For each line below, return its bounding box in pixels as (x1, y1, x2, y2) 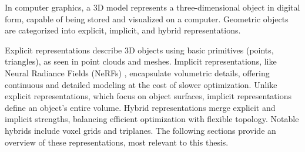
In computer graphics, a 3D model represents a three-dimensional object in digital (5, 1, 300, 13)
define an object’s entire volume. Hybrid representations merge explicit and (5, 101, 276, 113)
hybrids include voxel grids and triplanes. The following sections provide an (5, 124, 276, 136)
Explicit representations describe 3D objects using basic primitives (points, (5, 43, 274, 56)
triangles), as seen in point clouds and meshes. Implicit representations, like (5, 55, 277, 67)
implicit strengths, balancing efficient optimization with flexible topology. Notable (5, 113, 299, 125)
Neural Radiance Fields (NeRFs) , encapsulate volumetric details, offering (5, 66, 270, 79)
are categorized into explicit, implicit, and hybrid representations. (5, 24, 241, 36)
